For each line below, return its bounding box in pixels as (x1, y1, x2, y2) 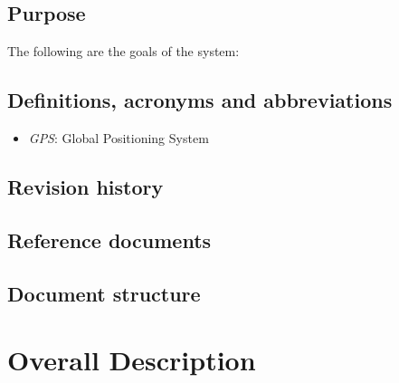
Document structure (7, 279, 201, 307)
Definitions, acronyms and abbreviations (7, 86, 393, 114)
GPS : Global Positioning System (28, 129, 209, 147)
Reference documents (7, 225, 212, 254)
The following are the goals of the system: (7, 42, 240, 61)
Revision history (7, 172, 164, 200)
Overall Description (7, 341, 256, 378)
